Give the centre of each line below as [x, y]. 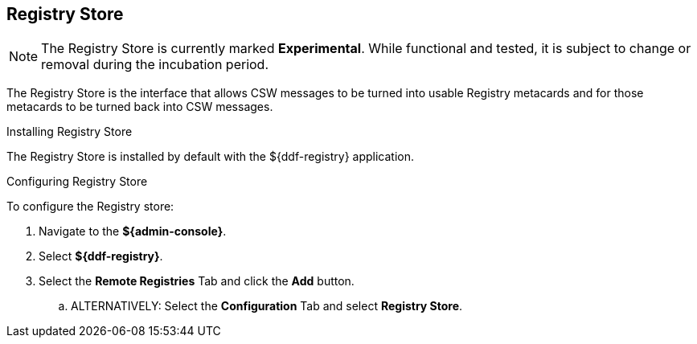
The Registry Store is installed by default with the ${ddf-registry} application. [210, 157]
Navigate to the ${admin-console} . [133, 231]
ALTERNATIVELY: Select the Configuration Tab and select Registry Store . [267, 306]
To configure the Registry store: [90, 207]
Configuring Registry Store [77, 182]
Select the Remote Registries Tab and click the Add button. [197, 281]
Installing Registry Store [70, 132]
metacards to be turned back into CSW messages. [140, 107]
